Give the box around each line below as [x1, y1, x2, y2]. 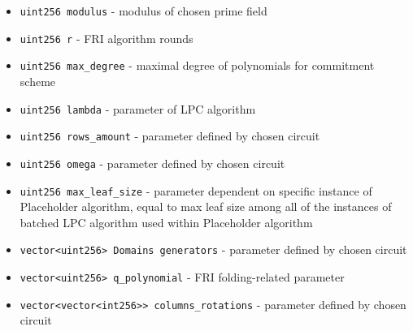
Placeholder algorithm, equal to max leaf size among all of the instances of [20, 198, 392, 215]
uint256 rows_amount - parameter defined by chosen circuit [20, 127, 320, 144]
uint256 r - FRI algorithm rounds [20, 29, 193, 46]
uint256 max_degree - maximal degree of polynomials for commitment [20, 57, 375, 74]
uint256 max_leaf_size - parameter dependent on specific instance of [20, 182, 372, 199]
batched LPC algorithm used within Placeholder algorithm [20, 213, 313, 230]
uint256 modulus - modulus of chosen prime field [20, 2, 267, 19]
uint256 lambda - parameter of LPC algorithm [20, 100, 256, 117]
